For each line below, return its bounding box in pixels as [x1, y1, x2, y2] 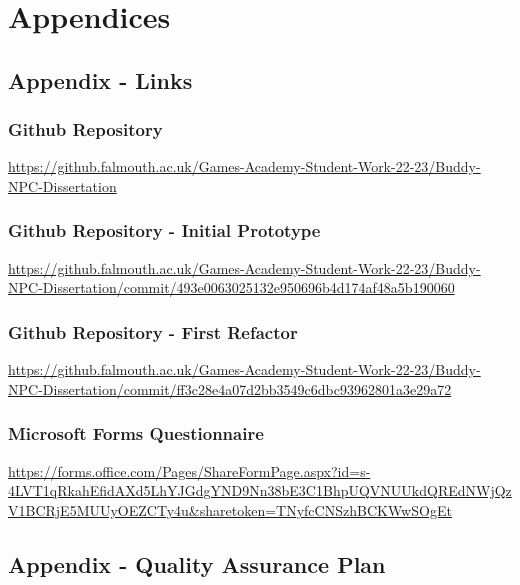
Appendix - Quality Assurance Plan [8, 548, 386, 579]
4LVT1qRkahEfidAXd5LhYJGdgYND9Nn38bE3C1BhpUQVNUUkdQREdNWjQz [8, 480, 512, 501]
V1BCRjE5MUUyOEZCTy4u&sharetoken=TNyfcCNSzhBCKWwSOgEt [8, 499, 452, 520]
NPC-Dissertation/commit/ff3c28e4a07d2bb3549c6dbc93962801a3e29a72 [8, 378, 452, 399]
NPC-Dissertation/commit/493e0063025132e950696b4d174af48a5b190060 [8, 277, 455, 298]
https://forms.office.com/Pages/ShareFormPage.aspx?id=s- [8, 460, 371, 481]
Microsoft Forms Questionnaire [8, 421, 264, 446]
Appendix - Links [8, 64, 193, 95]
